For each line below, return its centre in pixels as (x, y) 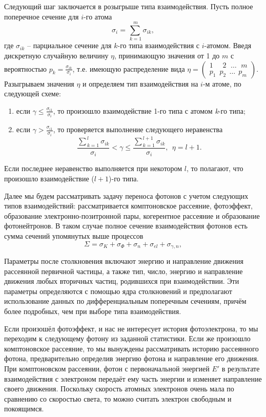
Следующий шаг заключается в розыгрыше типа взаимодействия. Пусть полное (129, 6)
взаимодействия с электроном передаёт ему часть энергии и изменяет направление (133, 378)
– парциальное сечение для (69, 45)
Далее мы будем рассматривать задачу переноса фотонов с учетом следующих (126, 195)
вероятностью (26, 68)
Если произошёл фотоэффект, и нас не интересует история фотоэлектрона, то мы (131, 328)
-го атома (98, 16)
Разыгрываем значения (39, 83)
